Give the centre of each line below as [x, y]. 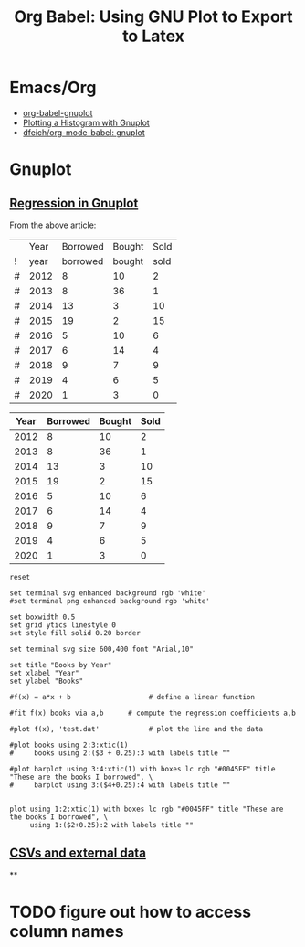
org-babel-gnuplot [58, 112]
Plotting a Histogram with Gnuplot [86, 122]
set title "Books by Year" [61, 665]
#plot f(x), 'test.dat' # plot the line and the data [136, 729]
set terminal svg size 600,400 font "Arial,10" [102, 649]
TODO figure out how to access [131, 912]
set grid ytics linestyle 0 [63, 625]
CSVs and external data [78, 853]
